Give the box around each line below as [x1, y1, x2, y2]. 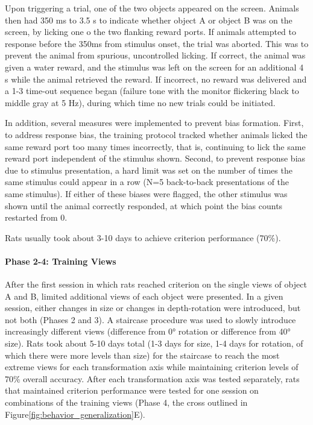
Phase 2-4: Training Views [5, 254, 116, 267]
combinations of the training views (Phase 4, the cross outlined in [5, 396, 248, 409]
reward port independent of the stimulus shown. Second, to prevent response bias [5, 152, 306, 165]
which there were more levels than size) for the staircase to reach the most [5, 348, 280, 361]
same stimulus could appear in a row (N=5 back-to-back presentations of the [5, 175, 289, 188]
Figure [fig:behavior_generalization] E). [5, 408, 145, 420]
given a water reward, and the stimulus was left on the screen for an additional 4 [5, 60, 304, 73]
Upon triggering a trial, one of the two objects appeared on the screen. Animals [5, 2, 299, 14]
